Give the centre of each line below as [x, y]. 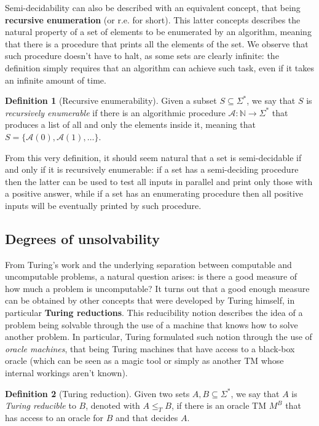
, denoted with [113, 405]
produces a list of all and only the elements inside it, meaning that [130, 124]
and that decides [147, 418]
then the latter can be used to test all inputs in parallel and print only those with [159, 181]
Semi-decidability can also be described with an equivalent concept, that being [153, 7]
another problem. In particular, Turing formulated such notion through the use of [159, 337]
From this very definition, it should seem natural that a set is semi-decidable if [153, 157]
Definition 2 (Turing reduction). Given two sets [97, 393]
